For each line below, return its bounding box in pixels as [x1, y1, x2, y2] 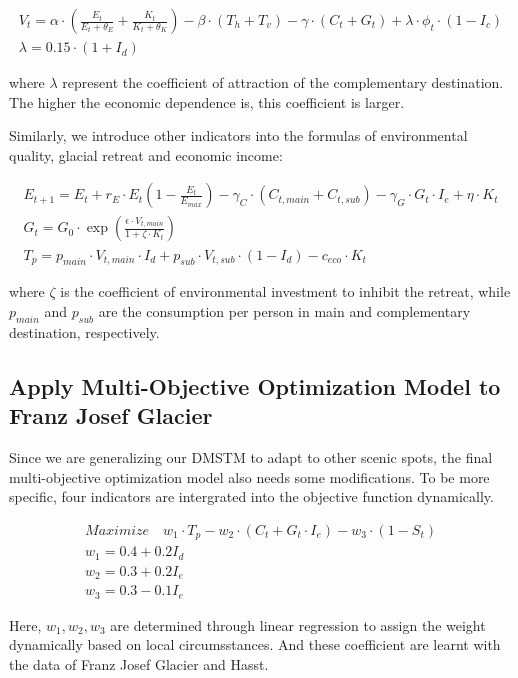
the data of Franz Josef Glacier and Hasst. [9, 653, 269, 674]
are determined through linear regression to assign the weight [110, 614, 486, 635]
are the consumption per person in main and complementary [98, 300, 471, 321]
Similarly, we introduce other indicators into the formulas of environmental [9, 125, 468, 146]
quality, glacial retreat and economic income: [9, 144, 283, 165]
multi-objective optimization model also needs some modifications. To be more [9, 466, 490, 487]
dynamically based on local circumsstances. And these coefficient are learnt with [9, 634, 501, 655]
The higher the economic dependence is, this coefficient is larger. [9, 91, 405, 112]
